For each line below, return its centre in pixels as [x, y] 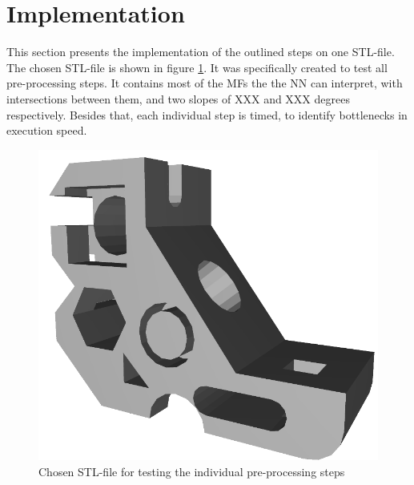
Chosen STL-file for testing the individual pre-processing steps [192, 471]
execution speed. [47, 130]
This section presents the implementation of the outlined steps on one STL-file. [201, 52]
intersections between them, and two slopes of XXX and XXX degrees [178, 98]
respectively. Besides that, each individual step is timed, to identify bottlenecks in [207, 114]
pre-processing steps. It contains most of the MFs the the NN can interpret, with [205, 83]
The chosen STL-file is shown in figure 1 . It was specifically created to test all [197, 67]
